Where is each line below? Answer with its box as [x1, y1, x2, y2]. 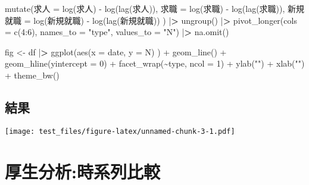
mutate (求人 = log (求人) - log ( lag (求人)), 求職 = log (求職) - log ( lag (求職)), [5, 2, 285, 14]
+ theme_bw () [5, 68, 60, 81]
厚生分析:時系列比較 [5, 159, 160, 183]
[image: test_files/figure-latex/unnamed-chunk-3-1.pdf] [5, 127, 235, 136]
